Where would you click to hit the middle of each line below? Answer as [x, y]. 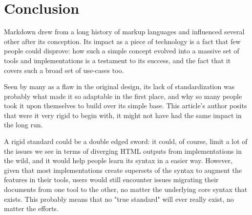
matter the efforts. [31, 208]
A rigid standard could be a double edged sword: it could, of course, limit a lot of [126, 141]
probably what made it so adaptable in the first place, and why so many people [123, 96]
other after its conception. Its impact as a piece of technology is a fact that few [122, 41]
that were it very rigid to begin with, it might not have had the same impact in [123, 115]
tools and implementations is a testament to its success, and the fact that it [117, 60]
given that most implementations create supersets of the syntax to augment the [123, 170]
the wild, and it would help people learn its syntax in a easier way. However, [118, 160]
